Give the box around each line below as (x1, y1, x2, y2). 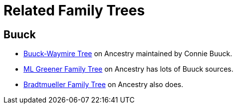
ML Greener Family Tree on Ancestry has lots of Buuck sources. (23, 65, 234, 74)
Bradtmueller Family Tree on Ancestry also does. (23, 80, 184, 89)
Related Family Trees (3, 2, 145, 19)
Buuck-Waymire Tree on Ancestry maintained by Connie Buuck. (23, 49, 233, 58)
